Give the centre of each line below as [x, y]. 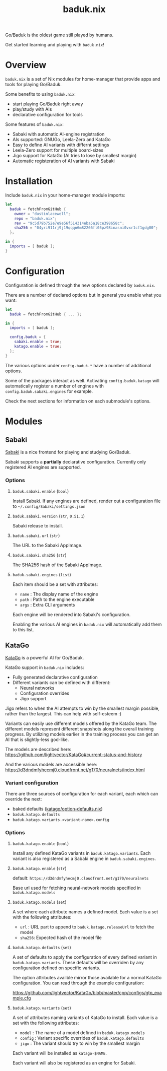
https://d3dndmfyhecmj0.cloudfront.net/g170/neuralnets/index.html [75, 770]
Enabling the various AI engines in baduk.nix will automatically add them [87, 624]
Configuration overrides [44, 693]
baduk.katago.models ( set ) [39, 902]
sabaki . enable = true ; [38, 342]
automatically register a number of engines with [55, 386]
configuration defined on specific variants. [56, 968]
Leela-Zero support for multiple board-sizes [58, 150]
